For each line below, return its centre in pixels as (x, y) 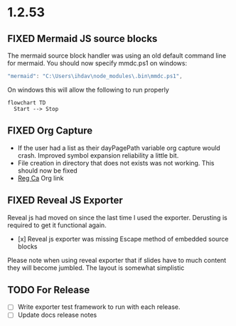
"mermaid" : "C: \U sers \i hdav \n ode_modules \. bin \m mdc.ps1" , (95, 76)
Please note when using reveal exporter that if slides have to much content (117, 260)
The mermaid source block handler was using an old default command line (117, 55)
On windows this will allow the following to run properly (88, 89)
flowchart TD (27, 103)
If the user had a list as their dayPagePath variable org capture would (119, 148)
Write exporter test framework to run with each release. (99, 307)
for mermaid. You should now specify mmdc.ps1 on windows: (97, 63)
